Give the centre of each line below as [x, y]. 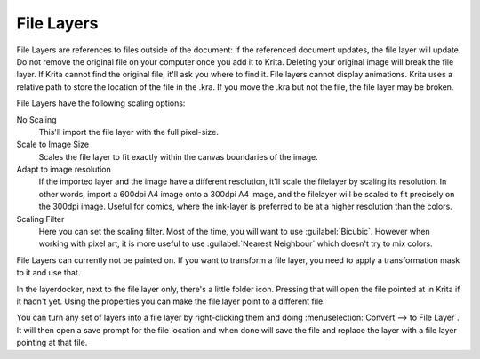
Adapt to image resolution [64, 170]
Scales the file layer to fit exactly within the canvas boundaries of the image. [179, 156]
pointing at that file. [52, 343]
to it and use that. [48, 273]
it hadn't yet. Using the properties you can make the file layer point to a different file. [171, 301]
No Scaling [36, 119]
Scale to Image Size [52, 144]
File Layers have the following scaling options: [101, 103]
